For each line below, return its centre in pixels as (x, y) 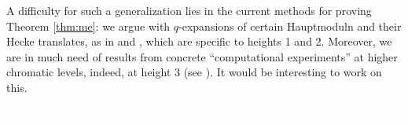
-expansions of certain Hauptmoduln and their (290, 26)
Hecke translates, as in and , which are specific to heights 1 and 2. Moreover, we (199, 41)
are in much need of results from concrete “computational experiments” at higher (202, 56)
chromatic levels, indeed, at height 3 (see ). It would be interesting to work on (194, 72)
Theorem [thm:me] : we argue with (88, 26)
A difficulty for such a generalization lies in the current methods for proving (189, 10)
